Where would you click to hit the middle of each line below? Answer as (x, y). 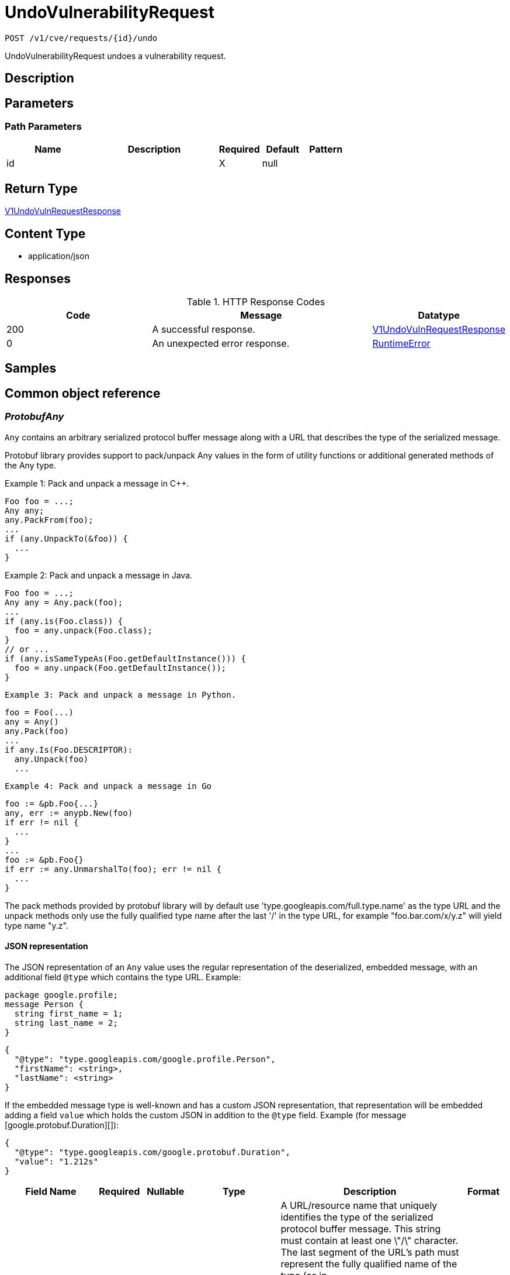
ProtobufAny (34, 417)
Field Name (51, 1191)
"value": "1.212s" (56, 1161)
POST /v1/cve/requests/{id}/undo (81, 38)
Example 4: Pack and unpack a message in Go (108, 786)
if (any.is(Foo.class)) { (64, 621)
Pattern (326, 149)
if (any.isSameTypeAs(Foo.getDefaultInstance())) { (126, 658)
